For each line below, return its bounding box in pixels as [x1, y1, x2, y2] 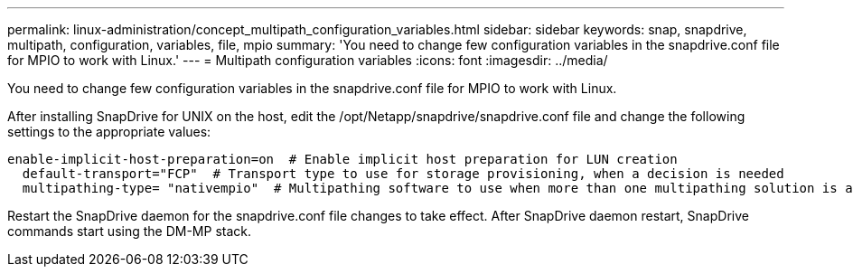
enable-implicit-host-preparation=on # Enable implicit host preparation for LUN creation [7, 152, 678, 166]
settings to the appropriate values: [7, 124, 211, 139]
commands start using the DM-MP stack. [7, 223, 251, 239]
